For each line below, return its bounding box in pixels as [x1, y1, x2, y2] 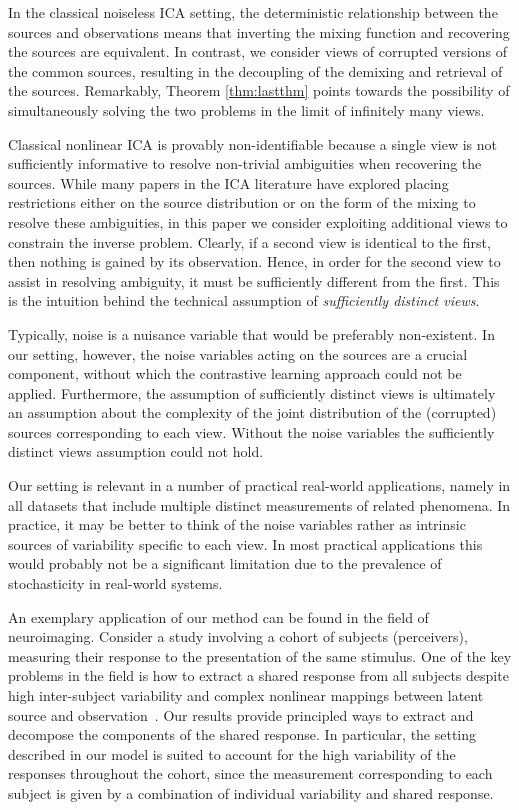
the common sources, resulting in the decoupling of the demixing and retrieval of [8, 60, 503, 81]
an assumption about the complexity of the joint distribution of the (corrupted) [8, 402, 497, 423]
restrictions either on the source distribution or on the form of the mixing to [8, 192, 476, 213]
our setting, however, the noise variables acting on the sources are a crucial [8, 343, 468, 364]
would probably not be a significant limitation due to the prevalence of [8, 553, 442, 574]
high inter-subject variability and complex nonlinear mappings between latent [8, 685, 484, 705]
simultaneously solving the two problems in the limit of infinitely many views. [8, 99, 485, 120]
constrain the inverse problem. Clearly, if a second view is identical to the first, [8, 231, 491, 252]
